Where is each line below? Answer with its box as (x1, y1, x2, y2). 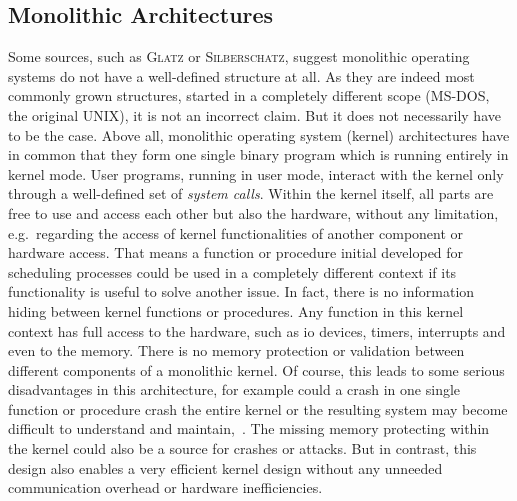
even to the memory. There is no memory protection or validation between (8, 340, 465, 361)
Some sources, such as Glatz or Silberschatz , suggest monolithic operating (8, 46, 470, 67)
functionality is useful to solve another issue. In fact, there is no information (8, 281, 475, 302)
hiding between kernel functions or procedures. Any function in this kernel (8, 300, 464, 321)
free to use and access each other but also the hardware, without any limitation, (8, 202, 499, 223)
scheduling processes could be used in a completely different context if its (8, 261, 457, 282)
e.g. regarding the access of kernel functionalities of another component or (8, 222, 464, 243)
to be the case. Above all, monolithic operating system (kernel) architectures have (8, 124, 510, 145)
